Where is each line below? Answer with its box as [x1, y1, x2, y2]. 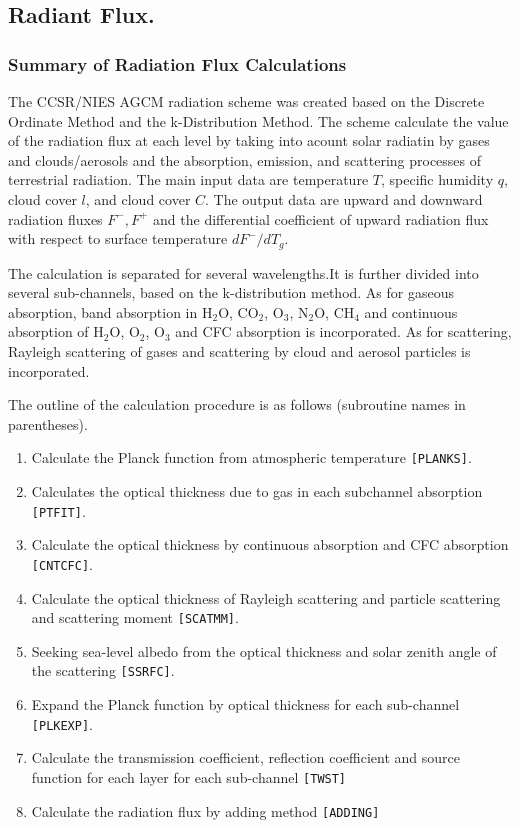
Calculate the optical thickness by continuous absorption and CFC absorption [31, 534, 509, 555]
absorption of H [8, 321, 104, 342]
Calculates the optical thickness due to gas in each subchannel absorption [31, 481, 483, 502]
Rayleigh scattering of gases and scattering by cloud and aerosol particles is [8, 340, 471, 361]
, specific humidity [380, 169, 494, 190]
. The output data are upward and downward [205, 188, 483, 209]
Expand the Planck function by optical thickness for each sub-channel [31, 694, 460, 715]
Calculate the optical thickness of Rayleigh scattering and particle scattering [31, 587, 501, 608]
